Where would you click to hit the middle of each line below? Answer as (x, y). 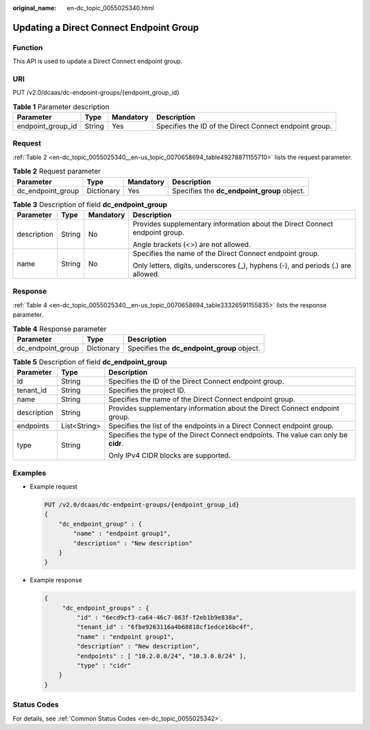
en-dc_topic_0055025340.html (110, 8)
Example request (54, 486)
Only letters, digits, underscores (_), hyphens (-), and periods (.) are (242, 266)
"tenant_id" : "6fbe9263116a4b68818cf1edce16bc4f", (165, 627)
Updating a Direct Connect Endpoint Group (106, 27)
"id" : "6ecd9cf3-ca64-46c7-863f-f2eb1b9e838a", (160, 618)
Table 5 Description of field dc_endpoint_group (90, 362)
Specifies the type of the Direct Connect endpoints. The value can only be (228, 435)
